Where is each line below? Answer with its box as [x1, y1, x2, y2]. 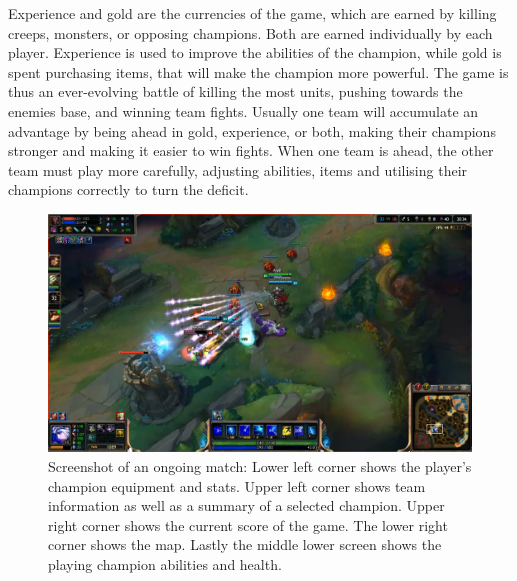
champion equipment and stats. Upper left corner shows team [48, 475, 426, 496]
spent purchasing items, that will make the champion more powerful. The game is [8, 61, 509, 82]
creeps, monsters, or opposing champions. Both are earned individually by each [8, 22, 493, 43]
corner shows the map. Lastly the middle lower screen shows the [48, 534, 442, 555]
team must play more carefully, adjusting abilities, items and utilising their [8, 159, 468, 180]
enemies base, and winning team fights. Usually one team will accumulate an [8, 100, 479, 121]
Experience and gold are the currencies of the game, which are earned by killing [8, 3, 497, 23]
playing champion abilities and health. [48, 554, 282, 574]
